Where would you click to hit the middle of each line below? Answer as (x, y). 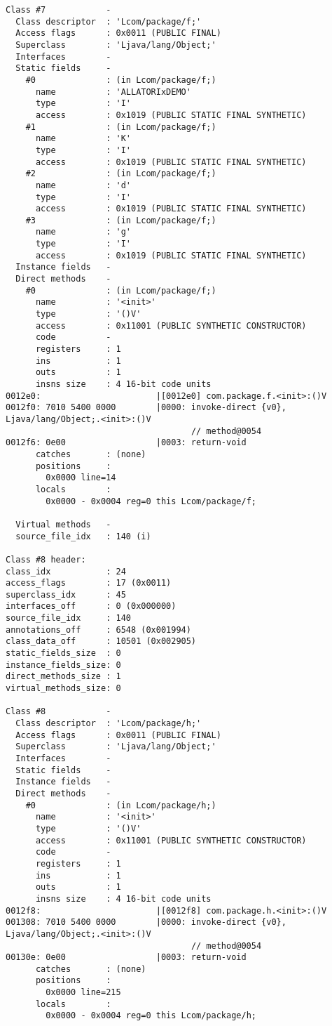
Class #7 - (58, 10)
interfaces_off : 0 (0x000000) (91, 606)
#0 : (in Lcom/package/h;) (121, 805)
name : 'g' (83, 232)
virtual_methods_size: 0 (63, 689)
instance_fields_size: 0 (63, 665)
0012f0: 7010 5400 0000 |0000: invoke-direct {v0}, (146, 408)
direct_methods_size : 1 (63, 677)
